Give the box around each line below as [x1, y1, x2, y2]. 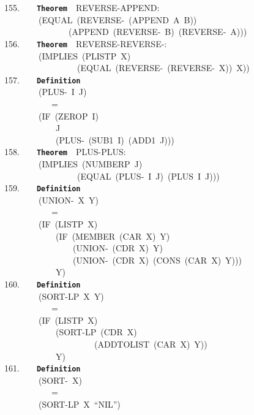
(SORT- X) [38, 373, 82, 386]
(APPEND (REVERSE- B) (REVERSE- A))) [68, 25, 247, 38]
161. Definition [4, 362, 81, 375]
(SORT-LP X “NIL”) [38, 398, 121, 411]
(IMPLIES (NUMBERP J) [38, 157, 143, 170]
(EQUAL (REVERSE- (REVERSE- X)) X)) [77, 61, 250, 74]
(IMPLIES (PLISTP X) [38, 49, 131, 62]
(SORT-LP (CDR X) [55, 326, 137, 338]
